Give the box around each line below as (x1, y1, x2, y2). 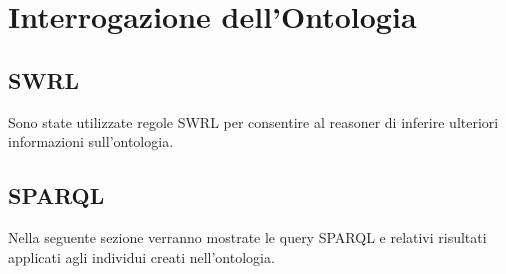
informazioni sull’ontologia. (8, 131, 174, 152)
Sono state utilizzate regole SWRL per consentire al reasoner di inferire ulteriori (8, 111, 499, 132)
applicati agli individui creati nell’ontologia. (8, 246, 275, 267)
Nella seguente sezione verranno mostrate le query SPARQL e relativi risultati (8, 226, 487, 247)
